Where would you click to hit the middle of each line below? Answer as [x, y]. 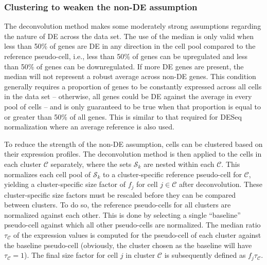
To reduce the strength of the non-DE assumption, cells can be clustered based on [133, 144]
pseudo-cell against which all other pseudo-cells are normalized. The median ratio [132, 225]
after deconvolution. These [221, 184]
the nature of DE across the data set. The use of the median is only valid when [129, 36]
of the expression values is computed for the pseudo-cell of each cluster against [137, 234]
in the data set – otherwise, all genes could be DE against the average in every [128, 96]
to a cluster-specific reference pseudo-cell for [172, 174]
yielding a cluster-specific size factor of [65, 184]
